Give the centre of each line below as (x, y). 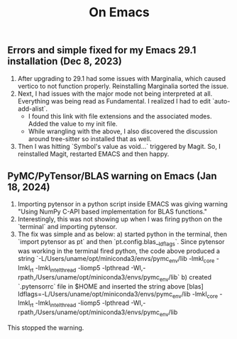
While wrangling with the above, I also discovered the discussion (123, 131)
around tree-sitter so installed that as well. (90, 138)
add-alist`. (33, 109)
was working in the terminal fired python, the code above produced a (118, 251)
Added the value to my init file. (73, 123)
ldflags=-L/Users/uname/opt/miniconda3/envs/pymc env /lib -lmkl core (118, 295)
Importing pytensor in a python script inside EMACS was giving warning (123, 204)
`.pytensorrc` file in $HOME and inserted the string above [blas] (110, 286)
